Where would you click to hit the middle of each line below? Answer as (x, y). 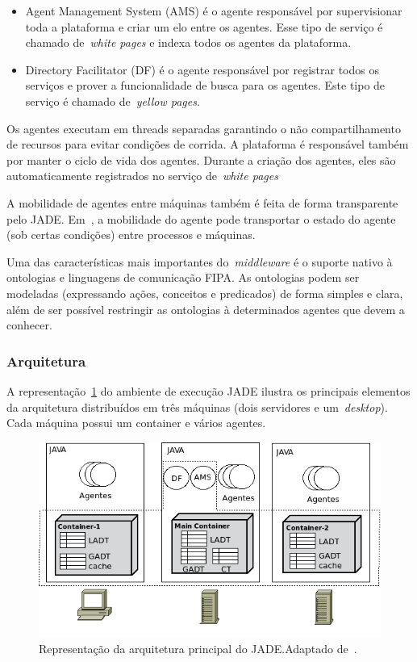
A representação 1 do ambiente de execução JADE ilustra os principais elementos (208, 390)
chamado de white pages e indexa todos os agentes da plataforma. (188, 42)
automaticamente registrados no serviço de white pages (142, 176)
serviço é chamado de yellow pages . (113, 101)
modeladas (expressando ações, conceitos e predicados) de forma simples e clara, (205, 293)
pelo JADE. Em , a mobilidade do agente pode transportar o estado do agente (201, 218)
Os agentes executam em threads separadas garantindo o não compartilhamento (204, 128)
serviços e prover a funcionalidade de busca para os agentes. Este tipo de (205, 85)
